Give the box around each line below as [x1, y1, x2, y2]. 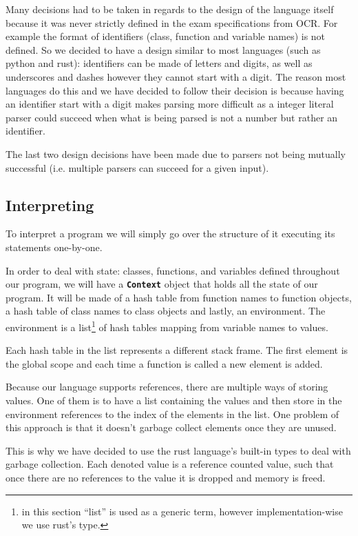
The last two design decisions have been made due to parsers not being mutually [6, 146, 346, 161]
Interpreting [6, 194, 94, 215]
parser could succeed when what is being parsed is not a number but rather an [6, 110, 338, 124]
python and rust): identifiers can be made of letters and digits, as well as [6, 56, 313, 70]
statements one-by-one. [6, 239, 103, 254]
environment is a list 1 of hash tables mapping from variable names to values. [6, 317, 328, 334]
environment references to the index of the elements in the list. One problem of [6, 406, 339, 421]
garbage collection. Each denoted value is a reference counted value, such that [6, 457, 334, 471]
